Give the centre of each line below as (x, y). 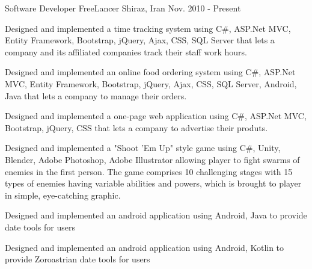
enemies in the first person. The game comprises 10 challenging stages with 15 (149, 171)
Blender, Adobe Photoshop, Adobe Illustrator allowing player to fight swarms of (152, 159)
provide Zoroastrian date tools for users (78, 259)
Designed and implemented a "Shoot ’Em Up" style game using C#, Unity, (143, 148)
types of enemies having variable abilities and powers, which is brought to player (153, 183)
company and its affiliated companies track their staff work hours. (126, 51)
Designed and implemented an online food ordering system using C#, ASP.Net (150, 72)
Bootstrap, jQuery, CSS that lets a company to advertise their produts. (136, 127)
